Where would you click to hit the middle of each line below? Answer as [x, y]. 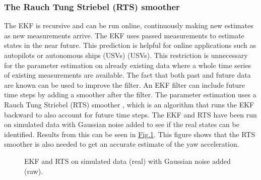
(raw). [34, 171]
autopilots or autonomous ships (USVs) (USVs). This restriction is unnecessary [126, 55]
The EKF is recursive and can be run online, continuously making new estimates [129, 25]
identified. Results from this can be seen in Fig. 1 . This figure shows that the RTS [130, 134]
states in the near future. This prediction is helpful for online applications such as [130, 45]
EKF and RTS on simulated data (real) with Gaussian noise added [127, 161]
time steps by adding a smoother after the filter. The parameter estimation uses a [130, 95]
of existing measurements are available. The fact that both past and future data [127, 75]
